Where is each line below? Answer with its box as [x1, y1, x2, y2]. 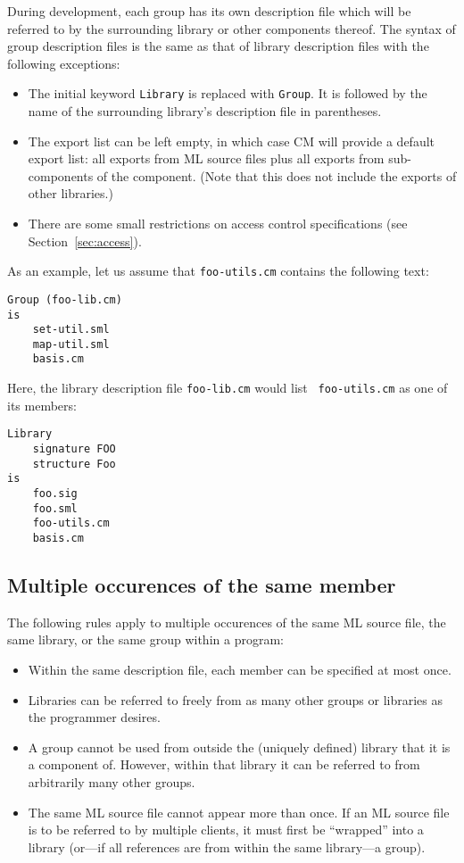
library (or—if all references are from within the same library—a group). [28, 837, 426, 856]
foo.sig [32, 487, 78, 500]
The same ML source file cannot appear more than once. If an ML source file [28, 802, 450, 821]
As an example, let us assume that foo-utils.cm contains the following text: [7, 261, 429, 280]
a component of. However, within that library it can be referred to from [28, 755, 420, 774]
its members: [7, 395, 77, 414]
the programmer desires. [28, 708, 161, 726]
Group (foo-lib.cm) [7, 293, 122, 306]
